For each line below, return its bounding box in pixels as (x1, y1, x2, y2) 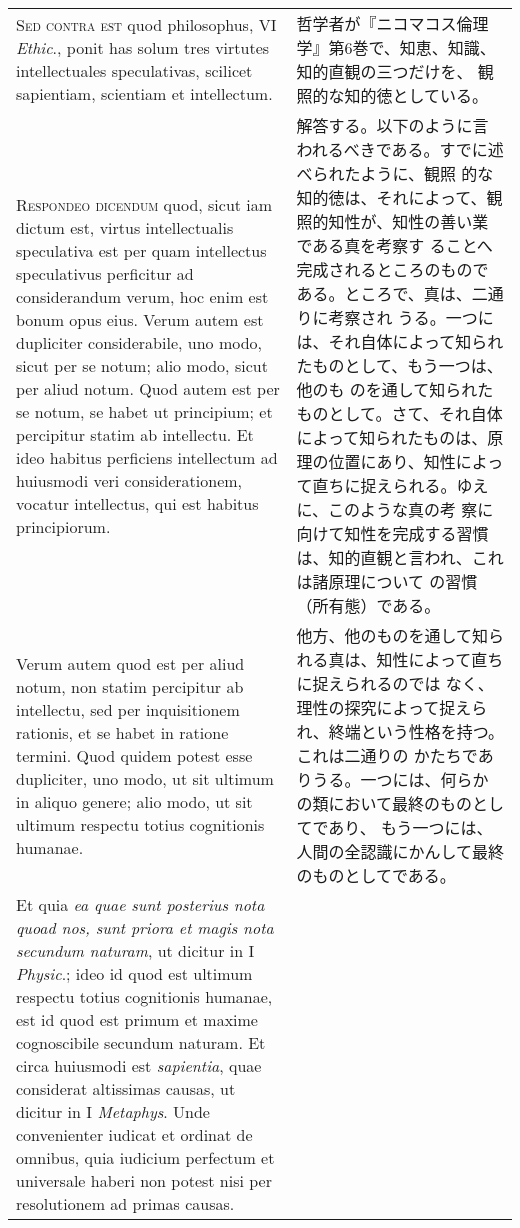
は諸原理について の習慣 (296, 570, 478, 593)
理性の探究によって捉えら (296, 696, 488, 719)
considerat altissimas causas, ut (16, 1077, 236, 1100)
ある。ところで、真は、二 (296, 282, 488, 305)
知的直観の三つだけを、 (296, 60, 473, 83)
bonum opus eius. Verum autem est (16, 307, 264, 331)
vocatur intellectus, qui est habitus (16, 491, 259, 515)
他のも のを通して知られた (296, 378, 494, 401)
